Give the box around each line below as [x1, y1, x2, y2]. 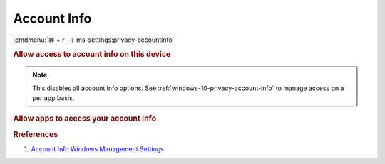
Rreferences [13, 129, 58, 139]
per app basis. [32, 93, 75, 102]
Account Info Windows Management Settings [31, 144, 164, 153]
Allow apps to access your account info [13, 114, 157, 124]
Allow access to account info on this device [13, 50, 171, 60]
